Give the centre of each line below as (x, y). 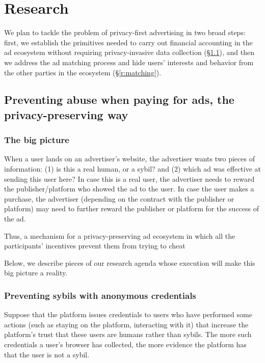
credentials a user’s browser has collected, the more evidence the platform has (125, 344)
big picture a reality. (36, 273)
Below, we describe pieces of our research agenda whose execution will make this (130, 262)
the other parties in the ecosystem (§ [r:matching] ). (83, 72)
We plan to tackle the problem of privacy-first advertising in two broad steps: (125, 32)
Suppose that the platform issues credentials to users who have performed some (128, 314)
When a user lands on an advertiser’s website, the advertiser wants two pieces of (129, 159)
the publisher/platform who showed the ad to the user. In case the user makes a (129, 189)
